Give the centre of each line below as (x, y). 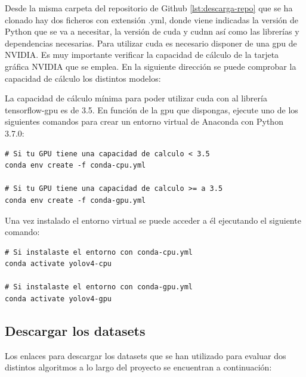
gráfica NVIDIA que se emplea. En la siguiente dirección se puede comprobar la (151, 66)
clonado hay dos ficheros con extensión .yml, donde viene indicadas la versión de (152, 19)
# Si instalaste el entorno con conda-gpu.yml (99, 287)
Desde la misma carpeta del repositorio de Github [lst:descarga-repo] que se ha (149, 8)
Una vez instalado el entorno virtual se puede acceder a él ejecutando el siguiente (153, 220)
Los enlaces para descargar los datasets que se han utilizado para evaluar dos (146, 355)
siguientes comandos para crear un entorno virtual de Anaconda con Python (144, 121)
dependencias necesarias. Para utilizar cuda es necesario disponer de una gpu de (151, 43)
